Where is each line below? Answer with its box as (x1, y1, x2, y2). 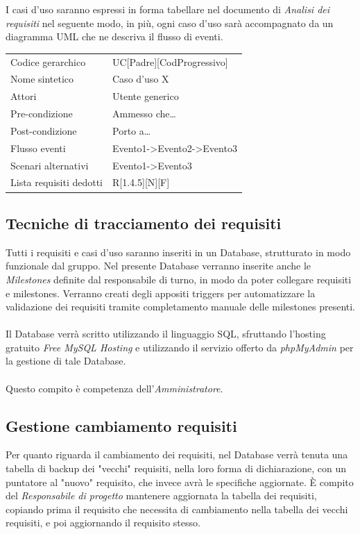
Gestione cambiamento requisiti (6, 415, 237, 436)
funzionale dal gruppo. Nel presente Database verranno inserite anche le (6, 258, 311, 273)
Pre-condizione (10, 106, 73, 121)
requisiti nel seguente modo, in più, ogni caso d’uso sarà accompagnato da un (6, 15, 334, 30)
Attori (10, 89, 37, 103)
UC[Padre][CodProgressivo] (112, 54, 228, 69)
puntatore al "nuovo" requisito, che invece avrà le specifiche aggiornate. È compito (6, 474, 354, 489)
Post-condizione (10, 123, 77, 137)
